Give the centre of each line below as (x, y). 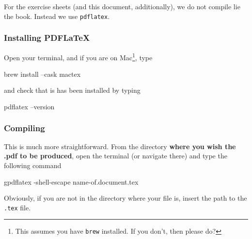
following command (33, 165)
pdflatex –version (29, 106)
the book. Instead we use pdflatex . (57, 16)
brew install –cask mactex (42, 74)
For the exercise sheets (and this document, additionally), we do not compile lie (122, 6)
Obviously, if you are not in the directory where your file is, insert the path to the (126, 198)
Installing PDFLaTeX (47, 38)
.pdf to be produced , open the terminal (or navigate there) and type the (116, 156)
